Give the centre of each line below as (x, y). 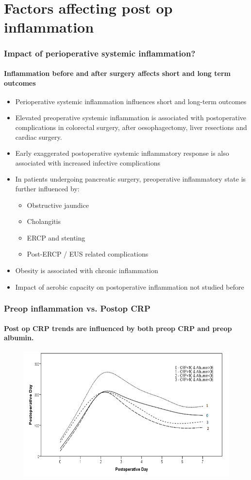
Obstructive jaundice (58, 205)
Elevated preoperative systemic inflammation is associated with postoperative (131, 118)
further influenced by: (47, 188)
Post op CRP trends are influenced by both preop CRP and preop (118, 328)
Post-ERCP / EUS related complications (88, 254)
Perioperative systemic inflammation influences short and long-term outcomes (131, 101)
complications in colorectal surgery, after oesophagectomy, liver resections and (131, 127)
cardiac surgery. (39, 137)
